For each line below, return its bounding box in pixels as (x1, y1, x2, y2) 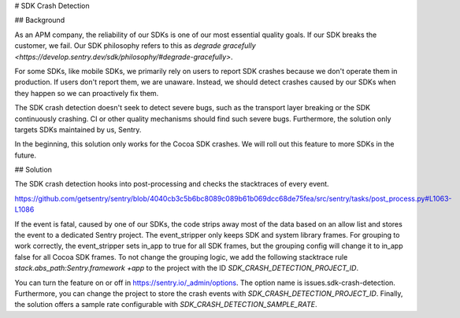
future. (14, 150, 37, 160)
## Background (14, 16, 65, 25)
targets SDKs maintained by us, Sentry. (14, 124, 142, 134)
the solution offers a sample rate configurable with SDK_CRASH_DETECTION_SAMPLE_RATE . (14, 300, 318, 309)
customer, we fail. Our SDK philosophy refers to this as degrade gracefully (14, 41, 256, 50)
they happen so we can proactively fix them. (14, 88, 159, 98)
